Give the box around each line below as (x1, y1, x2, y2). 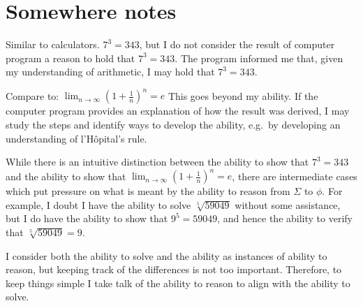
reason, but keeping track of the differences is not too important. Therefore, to (6, 262, 342, 277)
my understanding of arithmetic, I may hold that (6, 64, 215, 79)
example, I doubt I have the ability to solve (6, 197, 191, 212)
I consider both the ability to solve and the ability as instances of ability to (6, 248, 327, 263)
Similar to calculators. (6, 37, 100, 52)
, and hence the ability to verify (217, 211, 353, 226)
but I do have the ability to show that (6, 211, 168, 226)
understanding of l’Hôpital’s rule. (6, 131, 147, 145)
